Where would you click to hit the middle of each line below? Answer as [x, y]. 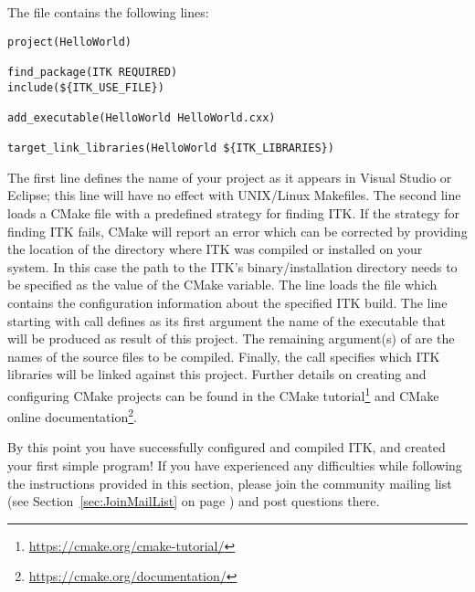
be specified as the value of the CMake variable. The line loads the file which [222, 285]
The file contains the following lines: [108, 12]
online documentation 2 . [72, 415]
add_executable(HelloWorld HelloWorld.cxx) [142, 117]
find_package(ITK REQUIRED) [93, 72]
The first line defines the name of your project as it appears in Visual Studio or [230, 177]
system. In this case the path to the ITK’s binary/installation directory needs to [232, 266]
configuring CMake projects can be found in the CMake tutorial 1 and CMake [223, 394]
